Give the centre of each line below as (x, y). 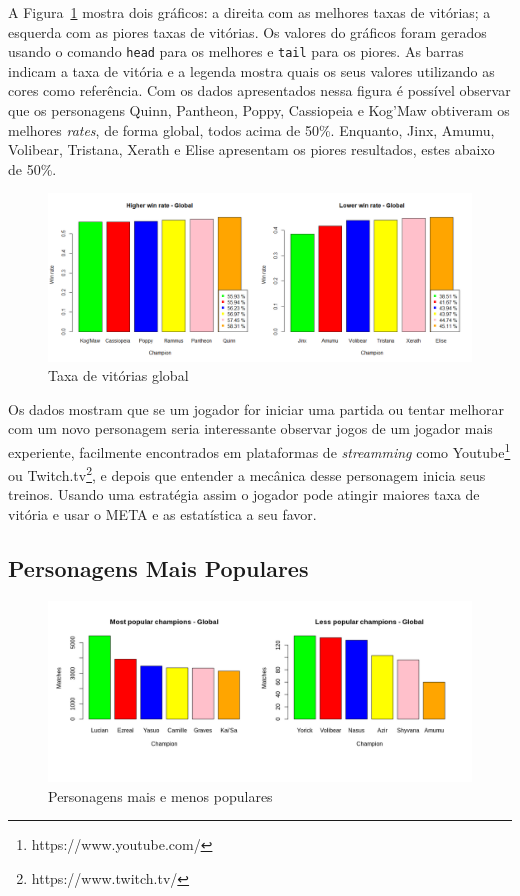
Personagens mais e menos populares (160, 795)
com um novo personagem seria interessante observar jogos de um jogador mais (250, 428)
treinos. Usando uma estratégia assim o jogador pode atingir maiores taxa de (244, 494)
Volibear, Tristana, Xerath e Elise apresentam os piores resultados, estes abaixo (251, 149)
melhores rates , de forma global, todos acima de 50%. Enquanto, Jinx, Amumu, (251, 129)
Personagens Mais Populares (158, 567)
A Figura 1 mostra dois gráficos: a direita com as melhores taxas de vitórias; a (249, 12)
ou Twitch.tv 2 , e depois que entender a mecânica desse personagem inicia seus (247, 473)
